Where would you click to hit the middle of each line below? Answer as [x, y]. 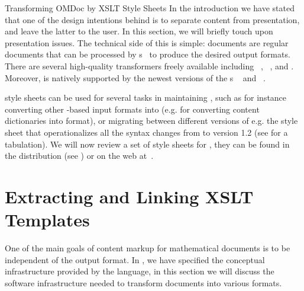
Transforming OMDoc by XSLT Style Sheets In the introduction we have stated [150, 8]
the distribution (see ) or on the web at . [79, 156]
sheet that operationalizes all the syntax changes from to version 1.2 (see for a [146, 132]
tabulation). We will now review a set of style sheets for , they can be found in [147, 144]
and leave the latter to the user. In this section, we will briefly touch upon [139, 31]
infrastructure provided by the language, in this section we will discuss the [140, 271]
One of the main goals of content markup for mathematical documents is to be [148, 248]
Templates [47, 220]
